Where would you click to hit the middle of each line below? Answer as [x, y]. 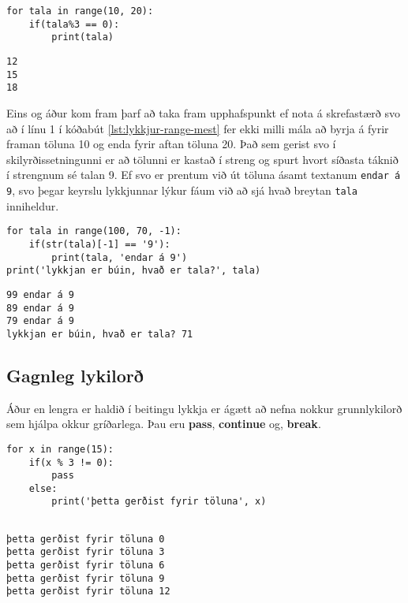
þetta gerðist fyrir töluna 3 [86, 552]
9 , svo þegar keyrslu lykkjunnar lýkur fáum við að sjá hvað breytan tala [182, 190]
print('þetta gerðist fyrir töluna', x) [159, 502]
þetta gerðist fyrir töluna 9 [86, 578]
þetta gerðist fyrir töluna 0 [86, 539]
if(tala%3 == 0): [74, 24]
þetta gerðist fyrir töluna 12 [88, 592]
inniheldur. [33, 205]
